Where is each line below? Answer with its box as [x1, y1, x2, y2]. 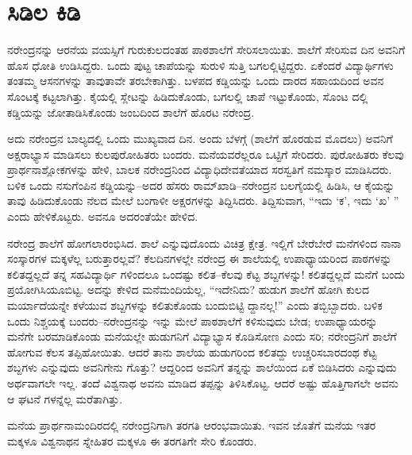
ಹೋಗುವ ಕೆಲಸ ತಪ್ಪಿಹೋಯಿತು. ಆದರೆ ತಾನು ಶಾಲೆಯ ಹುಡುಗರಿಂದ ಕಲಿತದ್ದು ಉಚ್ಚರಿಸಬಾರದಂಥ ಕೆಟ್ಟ [7, 343, 377, 360]
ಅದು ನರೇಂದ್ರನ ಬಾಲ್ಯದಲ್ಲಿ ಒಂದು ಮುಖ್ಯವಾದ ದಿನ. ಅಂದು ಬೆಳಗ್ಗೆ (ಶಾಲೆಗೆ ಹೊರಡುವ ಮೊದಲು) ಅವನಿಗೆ [7, 130, 393, 147]
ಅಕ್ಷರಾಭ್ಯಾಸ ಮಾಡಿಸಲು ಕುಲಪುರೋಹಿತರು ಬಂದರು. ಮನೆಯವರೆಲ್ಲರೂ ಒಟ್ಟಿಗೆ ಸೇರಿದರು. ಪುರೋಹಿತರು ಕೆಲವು [7, 145, 404, 162]
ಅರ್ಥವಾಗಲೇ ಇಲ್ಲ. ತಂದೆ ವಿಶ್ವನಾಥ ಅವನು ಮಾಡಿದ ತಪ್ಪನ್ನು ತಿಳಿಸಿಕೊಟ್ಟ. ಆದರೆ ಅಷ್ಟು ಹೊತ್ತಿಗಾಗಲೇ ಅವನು [7, 375, 399, 391]
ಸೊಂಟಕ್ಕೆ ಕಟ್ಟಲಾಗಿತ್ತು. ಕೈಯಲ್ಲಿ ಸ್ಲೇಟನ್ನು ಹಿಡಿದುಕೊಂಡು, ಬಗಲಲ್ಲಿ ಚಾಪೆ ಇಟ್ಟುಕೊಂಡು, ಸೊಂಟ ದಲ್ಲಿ [7, 87, 368, 104]
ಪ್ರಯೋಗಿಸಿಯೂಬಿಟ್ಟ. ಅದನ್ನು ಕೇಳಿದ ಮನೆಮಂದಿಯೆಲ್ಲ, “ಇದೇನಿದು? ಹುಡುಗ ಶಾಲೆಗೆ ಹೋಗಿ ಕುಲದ [7, 281, 369, 298]
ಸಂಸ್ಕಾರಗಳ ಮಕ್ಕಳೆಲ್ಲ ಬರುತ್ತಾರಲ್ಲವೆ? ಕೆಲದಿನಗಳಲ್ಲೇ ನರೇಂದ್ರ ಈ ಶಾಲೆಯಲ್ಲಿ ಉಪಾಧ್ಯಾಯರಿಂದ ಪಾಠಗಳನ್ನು [7, 250, 392, 267]
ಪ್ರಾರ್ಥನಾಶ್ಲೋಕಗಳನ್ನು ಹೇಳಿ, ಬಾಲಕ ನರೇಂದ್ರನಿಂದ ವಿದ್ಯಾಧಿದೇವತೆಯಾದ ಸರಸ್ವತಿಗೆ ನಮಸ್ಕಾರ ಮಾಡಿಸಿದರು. [7, 161, 392, 178]
